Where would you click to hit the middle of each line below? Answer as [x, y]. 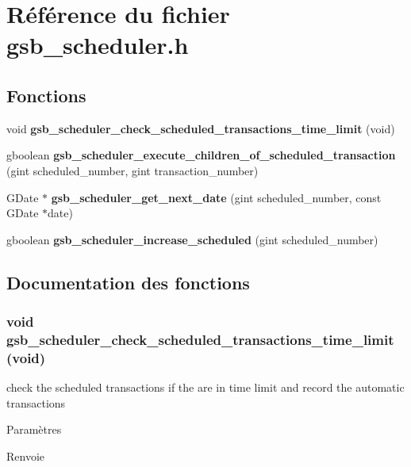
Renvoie [26, 456]
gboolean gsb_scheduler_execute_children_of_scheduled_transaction [201, 155]
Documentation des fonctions [128, 282]
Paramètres [34, 429]
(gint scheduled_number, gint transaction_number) [133, 170]
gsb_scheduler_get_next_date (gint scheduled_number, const [216, 197]
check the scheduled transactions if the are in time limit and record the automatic [205, 387]
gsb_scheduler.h [98, 45]
